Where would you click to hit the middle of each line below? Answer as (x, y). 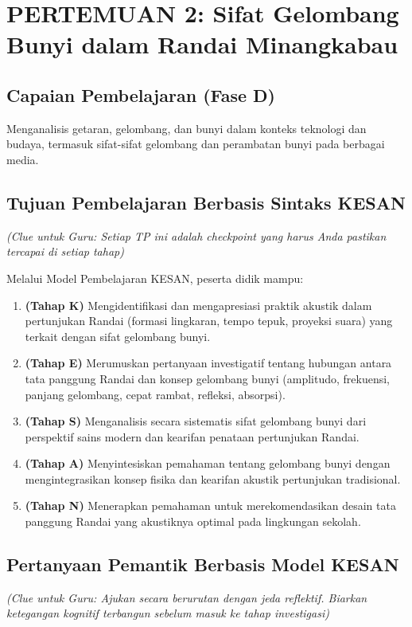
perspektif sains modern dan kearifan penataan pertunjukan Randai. (192, 436)
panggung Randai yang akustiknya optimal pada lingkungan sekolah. (193, 521)
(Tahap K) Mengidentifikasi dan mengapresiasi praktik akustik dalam (198, 305)
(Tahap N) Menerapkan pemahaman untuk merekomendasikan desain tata (210, 506)
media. (23, 159)
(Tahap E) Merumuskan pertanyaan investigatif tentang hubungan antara (208, 363)
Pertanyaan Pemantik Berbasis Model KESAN (203, 564)
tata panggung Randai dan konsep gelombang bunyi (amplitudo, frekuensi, (207, 378)
